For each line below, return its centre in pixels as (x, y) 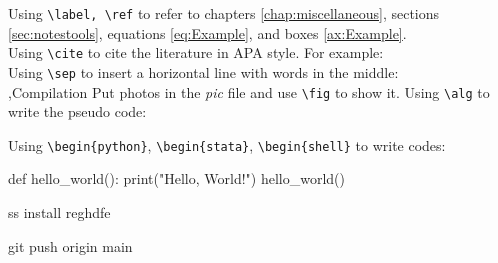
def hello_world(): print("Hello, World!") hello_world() (176, 178)
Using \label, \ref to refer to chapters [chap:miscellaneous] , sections (224, 13)
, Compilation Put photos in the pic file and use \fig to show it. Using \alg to (249, 91)
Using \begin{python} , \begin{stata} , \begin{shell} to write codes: (227, 144)
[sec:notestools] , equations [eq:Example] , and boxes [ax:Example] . (207, 32)
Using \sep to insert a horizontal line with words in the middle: (203, 71)
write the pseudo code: (77, 111)
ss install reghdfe (59, 212)
